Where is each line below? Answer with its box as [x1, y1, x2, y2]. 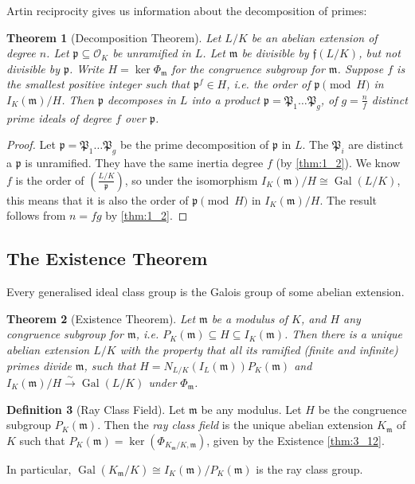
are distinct [348, 136, 404, 153]
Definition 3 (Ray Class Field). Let [6, 400, 186, 417]
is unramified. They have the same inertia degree [25, 154, 264, 171]
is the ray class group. [256, 460, 363, 477]
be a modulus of [211, 310, 288, 326]
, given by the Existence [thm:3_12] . [206, 431, 385, 448]
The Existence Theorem [6, 246, 208, 271]
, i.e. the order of [226, 76, 311, 92]
